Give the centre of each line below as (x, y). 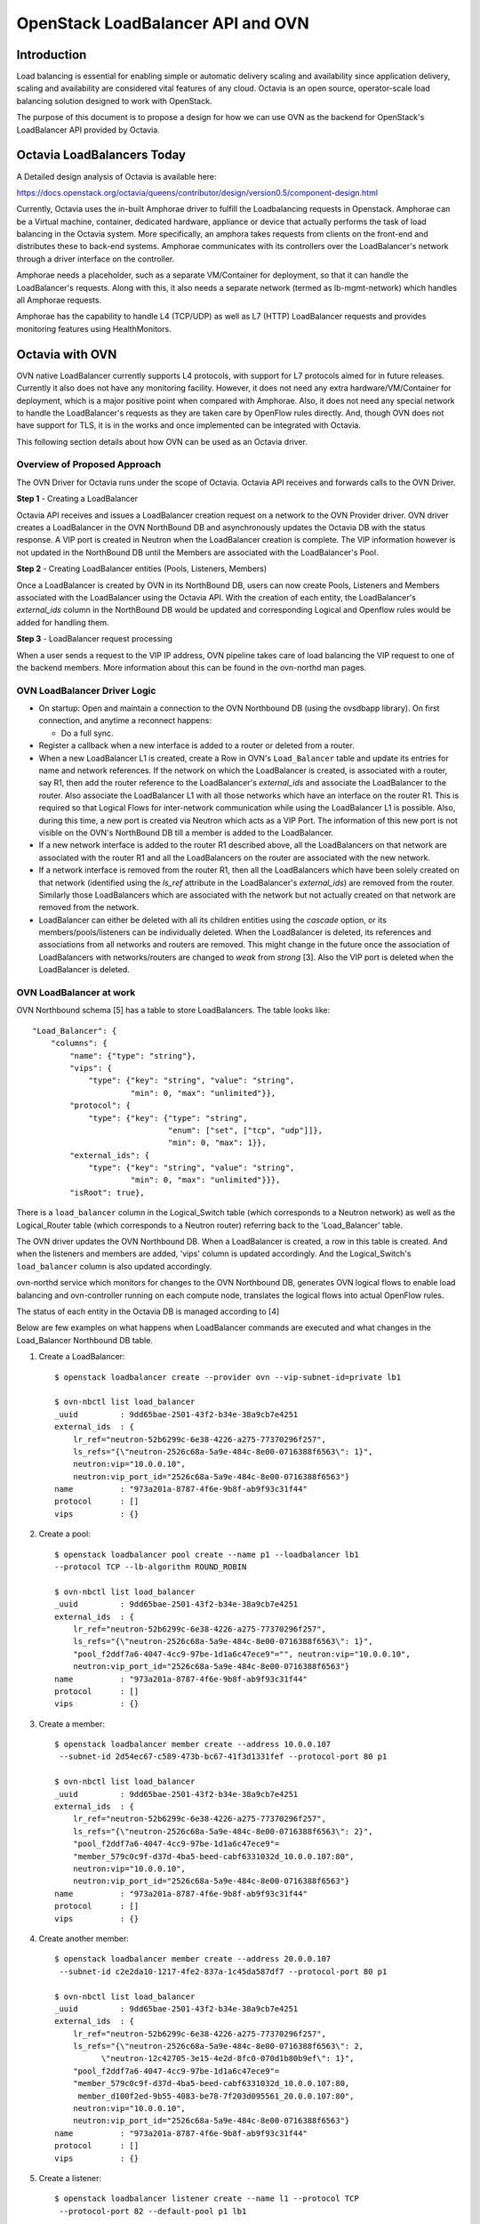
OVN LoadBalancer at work (76, 993)
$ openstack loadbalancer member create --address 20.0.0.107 (193, 1959)
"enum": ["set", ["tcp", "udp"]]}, (245, 1130)
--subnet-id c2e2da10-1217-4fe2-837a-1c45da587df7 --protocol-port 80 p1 (223, 1971)
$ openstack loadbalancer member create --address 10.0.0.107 (193, 1745)
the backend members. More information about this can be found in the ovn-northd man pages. (192, 667)
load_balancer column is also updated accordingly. (114, 1266)
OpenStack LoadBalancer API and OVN (163, 23)
